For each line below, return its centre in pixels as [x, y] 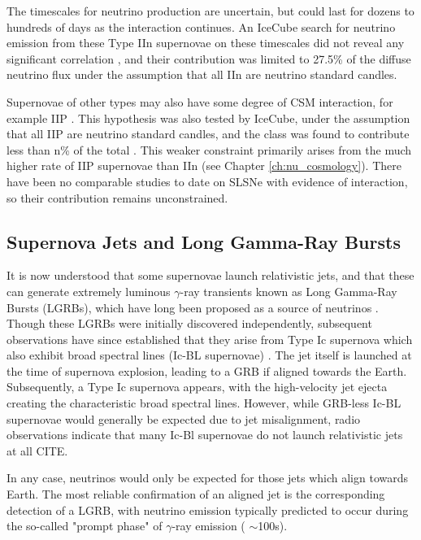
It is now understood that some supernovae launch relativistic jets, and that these [210, 275]
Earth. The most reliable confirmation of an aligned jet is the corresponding [196, 494]
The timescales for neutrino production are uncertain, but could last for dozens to [210, 11]
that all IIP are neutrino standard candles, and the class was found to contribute [208, 134]
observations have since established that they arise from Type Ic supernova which [210, 339]
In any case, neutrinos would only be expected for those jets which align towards [207, 478]
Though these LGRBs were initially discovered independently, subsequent [189, 323]
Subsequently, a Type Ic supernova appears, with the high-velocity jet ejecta [197, 387]
